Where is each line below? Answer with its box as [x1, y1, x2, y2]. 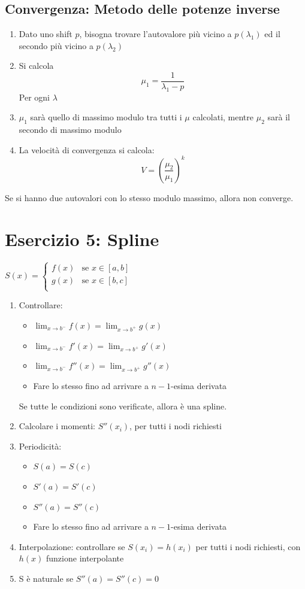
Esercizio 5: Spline [5, 226, 159, 251]
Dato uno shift [19, 28, 73, 40]
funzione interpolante [46, 552, 124, 564]
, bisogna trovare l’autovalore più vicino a [79, 28, 232, 40]
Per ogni [19, 90, 50, 103]
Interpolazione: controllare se [19, 540, 125, 552]
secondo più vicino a [19, 39, 93, 51]
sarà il [267, 111, 290, 123]
